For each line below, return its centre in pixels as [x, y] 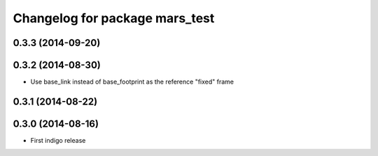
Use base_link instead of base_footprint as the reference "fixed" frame [132, 82]
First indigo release [58, 140]
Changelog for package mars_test [114, 18]
